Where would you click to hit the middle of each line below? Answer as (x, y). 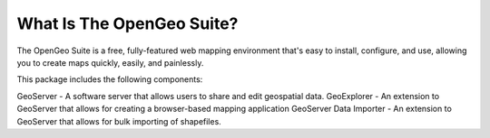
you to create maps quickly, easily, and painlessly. (110, 62)
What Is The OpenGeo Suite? (127, 23)
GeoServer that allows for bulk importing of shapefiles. (119, 121)
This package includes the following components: (110, 79)
